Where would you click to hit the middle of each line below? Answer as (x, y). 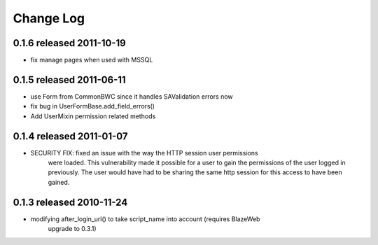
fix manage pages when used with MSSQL (92, 60)
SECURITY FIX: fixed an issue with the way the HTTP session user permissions (144, 153)
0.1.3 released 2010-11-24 (70, 202)
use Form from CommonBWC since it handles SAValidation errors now (132, 96)
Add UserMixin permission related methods (93, 116)
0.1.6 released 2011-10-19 (69, 43)
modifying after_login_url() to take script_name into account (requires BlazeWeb (145, 219)
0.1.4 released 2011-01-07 (70, 136)
